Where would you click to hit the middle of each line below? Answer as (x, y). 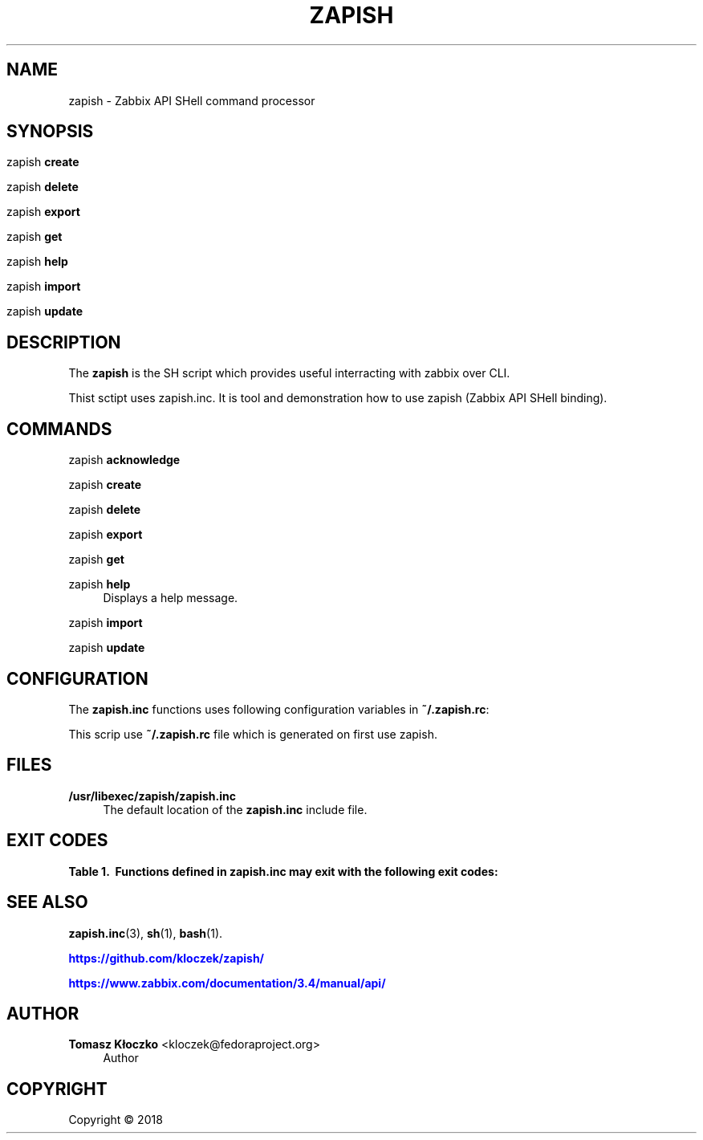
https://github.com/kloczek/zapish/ (167, 958)
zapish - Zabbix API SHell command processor (192, 100)
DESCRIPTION (64, 342)
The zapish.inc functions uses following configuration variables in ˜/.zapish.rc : (279, 709)
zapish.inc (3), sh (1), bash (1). (146, 933)
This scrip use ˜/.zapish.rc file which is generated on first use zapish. (253, 734)
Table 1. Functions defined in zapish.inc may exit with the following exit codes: (283, 871)
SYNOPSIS (50, 132)
